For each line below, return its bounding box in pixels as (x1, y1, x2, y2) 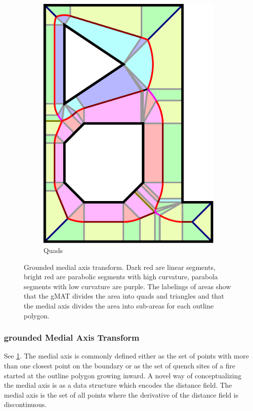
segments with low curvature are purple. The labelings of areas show (24, 281, 231, 291)
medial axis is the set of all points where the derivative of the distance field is (4, 389, 239, 400)
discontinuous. (4, 399, 47, 410)
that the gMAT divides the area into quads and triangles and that (24, 291, 224, 301)
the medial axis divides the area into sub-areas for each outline (24, 300, 214, 310)
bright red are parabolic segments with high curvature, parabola (24, 271, 218, 282)
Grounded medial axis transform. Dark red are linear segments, (24, 261, 215, 272)
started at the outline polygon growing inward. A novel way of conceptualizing (4, 370, 242, 380)
